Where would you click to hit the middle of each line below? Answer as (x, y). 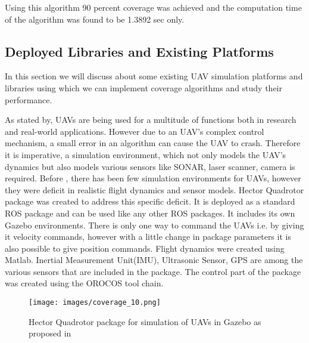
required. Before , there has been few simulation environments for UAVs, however (153, 178)
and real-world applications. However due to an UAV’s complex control (135, 131)
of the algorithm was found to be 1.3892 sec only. (95, 19)
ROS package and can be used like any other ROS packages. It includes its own (150, 213)
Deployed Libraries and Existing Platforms (139, 51)
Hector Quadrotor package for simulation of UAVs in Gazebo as (145, 321)
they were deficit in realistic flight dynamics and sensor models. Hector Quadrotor (154, 189)
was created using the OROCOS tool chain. (84, 283)
